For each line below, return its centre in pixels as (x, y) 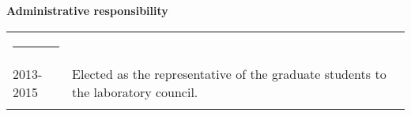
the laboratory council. (135, 92)
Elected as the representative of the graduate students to (229, 73)
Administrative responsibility (87, 10)
